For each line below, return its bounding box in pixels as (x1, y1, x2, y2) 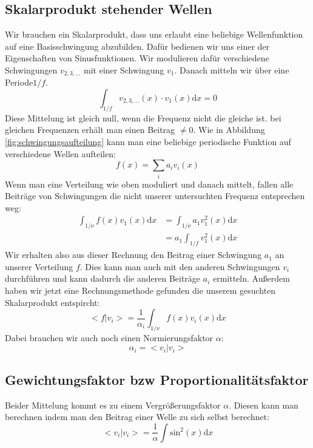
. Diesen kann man (229, 398, 298, 411)
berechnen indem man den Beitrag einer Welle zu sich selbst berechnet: (5, 410, 270, 423)
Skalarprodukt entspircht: (5, 296, 100, 308)
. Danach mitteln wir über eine (174, 63, 289, 76)
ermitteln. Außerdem (212, 272, 290, 285)
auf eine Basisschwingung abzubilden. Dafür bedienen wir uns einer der (5, 39, 270, 52)
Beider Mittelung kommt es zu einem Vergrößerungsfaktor (5, 398, 221, 411)
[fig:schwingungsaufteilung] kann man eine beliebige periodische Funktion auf (5, 135, 291, 148)
